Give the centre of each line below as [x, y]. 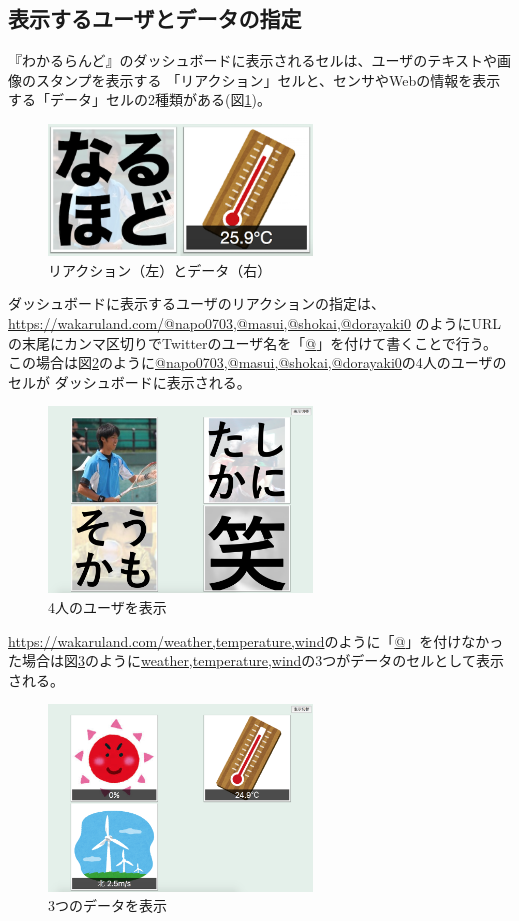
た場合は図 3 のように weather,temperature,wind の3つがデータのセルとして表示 [256, 660]
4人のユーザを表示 [107, 607]
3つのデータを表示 [107, 905]
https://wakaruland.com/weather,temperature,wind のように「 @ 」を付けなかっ [256, 640]
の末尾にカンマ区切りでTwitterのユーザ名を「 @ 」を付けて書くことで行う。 [252, 342]
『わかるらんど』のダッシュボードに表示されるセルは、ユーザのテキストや [252, 60]
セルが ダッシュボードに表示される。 [129, 381]
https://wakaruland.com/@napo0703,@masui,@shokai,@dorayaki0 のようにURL [255, 323]
